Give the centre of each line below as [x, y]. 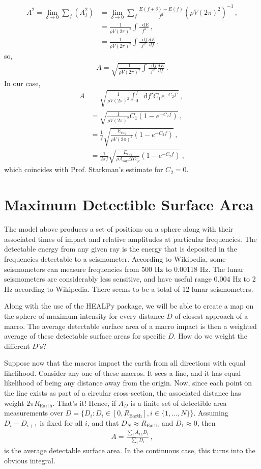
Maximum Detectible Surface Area [129, 204]
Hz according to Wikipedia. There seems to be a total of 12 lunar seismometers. [129, 288]
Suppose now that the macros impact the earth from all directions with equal [125, 363]
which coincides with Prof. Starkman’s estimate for [84, 169]
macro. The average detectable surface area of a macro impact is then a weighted [130, 326]
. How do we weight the [210, 336]
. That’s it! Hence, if [84, 403]
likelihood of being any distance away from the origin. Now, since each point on [128, 383]
